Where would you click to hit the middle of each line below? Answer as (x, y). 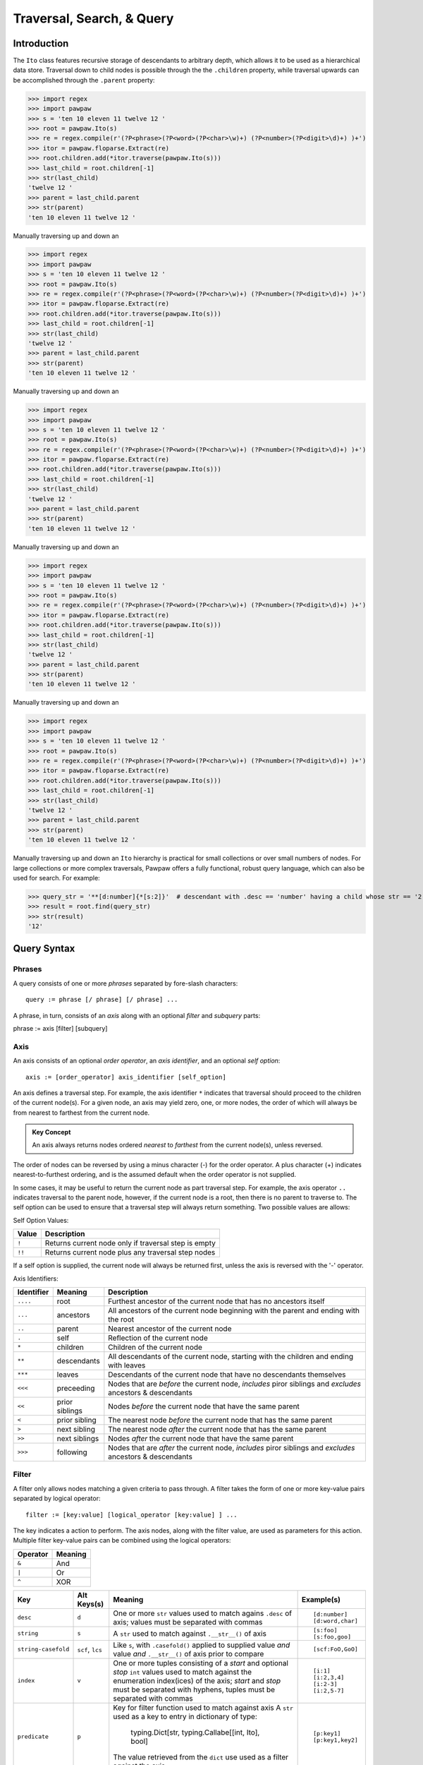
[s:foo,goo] (332, 1637)
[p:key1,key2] (336, 1740)
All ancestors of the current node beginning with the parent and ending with (234, 1310)
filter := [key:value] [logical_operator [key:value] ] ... (131, 1515)
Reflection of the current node (158, 1338)
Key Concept (51, 1132)
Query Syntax (44, 949)
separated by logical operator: (57, 1498)
